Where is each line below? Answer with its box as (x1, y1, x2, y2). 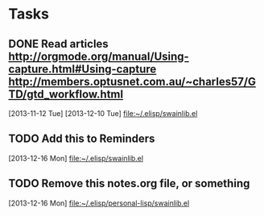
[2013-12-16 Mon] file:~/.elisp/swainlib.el (8, 153, 143, 163)
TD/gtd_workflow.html (8, 87, 123, 101)
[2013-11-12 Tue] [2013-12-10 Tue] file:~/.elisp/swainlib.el (8, 109, 198, 118)
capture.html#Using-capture (8, 62, 157, 76)
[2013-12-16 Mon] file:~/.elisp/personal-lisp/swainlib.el (8, 198, 190, 208)
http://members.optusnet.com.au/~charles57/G (8, 74, 256, 89)
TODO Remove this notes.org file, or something (8, 177, 250, 190)
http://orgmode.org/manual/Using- (8, 49, 189, 63)
